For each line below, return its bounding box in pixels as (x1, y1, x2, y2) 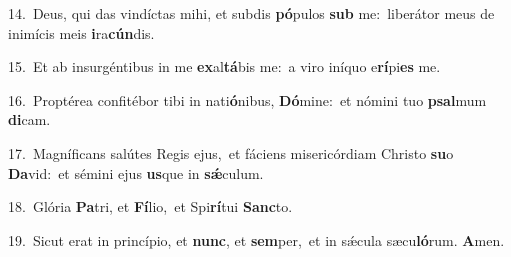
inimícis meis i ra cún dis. (8, 22, 155, 43)
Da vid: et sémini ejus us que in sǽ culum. (8, 162, 264, 183)
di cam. (8, 109, 51, 130)
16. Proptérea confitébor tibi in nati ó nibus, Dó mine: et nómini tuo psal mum (8, 89, 487, 110)
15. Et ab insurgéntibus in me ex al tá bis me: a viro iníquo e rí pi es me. (8, 56, 441, 77)
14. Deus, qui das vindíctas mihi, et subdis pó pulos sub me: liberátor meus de (8, 3, 495, 23)
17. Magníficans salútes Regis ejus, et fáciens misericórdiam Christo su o (8, 142, 454, 163)
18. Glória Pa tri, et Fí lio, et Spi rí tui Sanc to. (8, 196, 293, 217)
